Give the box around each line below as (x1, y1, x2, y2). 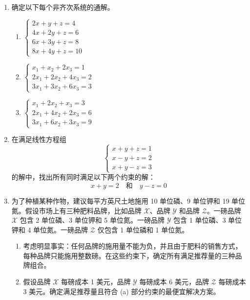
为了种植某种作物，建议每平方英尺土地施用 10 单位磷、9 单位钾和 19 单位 (11, 195, 246, 206)
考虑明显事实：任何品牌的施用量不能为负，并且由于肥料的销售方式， (23, 241, 242, 251)
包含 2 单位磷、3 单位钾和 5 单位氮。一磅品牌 (20, 215, 165, 225)
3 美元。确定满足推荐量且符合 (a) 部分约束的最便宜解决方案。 (23, 286, 220, 296)
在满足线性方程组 (11, 134, 66, 144)
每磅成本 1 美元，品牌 (61, 277, 131, 287)
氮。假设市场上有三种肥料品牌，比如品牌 (11, 205, 142, 215)
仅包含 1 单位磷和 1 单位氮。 (97, 224, 189, 234)
